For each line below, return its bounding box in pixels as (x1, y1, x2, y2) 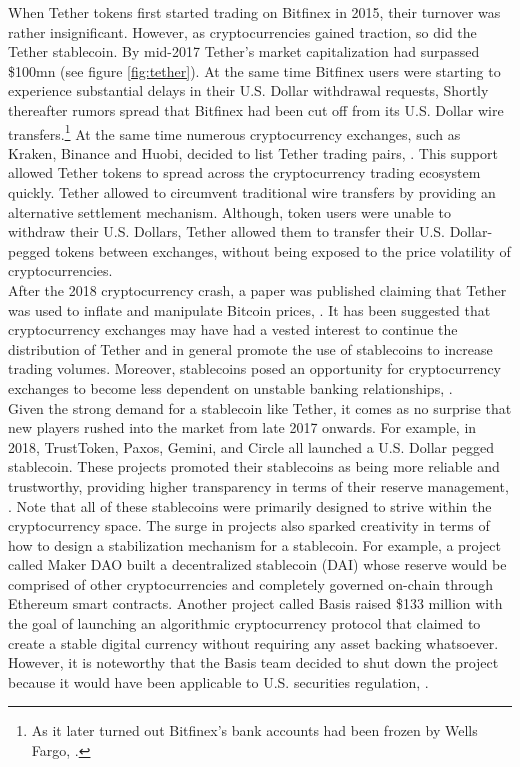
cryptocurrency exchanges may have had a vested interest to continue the (8, 319, 458, 340)
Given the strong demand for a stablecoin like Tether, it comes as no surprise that (8, 397, 512, 418)
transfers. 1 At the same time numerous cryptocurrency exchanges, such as (8, 120, 461, 144)
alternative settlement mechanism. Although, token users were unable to (8, 201, 451, 222)
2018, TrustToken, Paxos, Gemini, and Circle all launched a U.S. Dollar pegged (8, 436, 495, 457)
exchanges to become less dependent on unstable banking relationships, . (8, 377, 453, 398)
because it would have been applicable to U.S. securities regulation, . (8, 671, 429, 692)
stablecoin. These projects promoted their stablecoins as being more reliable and (8, 456, 500, 477)
